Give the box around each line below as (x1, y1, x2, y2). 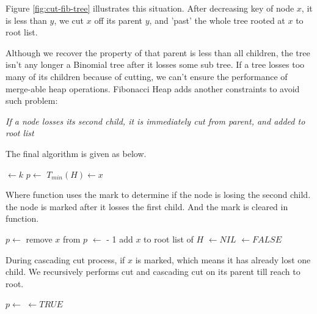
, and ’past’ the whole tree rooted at (149, 13, 285, 26)
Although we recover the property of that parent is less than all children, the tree (5, 46, 310, 59)
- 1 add (106, 232, 133, 245)
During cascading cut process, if (5, 253, 125, 266)
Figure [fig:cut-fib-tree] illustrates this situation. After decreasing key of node (5, 2, 294, 14)
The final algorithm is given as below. (5, 147, 147, 159)
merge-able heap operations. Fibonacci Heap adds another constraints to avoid (5, 82, 300, 95)
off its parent (94, 13, 143, 26)
